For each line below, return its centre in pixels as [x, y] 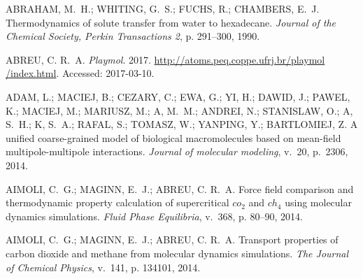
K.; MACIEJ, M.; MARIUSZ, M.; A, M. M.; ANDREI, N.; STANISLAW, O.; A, [179, 110]
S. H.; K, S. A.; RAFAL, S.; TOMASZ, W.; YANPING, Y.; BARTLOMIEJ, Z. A [182, 124]
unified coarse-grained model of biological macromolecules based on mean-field [173, 137]
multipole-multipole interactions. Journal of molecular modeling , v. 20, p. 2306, [177, 151]
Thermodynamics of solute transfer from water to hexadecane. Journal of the [171, 22]
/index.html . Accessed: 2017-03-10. [80, 73]
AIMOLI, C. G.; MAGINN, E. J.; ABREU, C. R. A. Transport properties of [172, 239]
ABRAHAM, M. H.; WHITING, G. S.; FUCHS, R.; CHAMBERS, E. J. [163, 8]
